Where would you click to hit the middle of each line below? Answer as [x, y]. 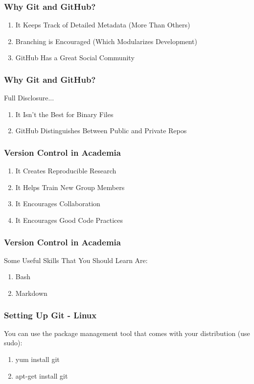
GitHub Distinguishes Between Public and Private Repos [101, 131]
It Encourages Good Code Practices [69, 220]
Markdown [31, 293]
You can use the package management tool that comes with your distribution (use [127, 333]
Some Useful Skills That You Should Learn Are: [76, 260]
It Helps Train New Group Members [70, 187]
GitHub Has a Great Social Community [75, 58]
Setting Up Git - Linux [50, 315]
